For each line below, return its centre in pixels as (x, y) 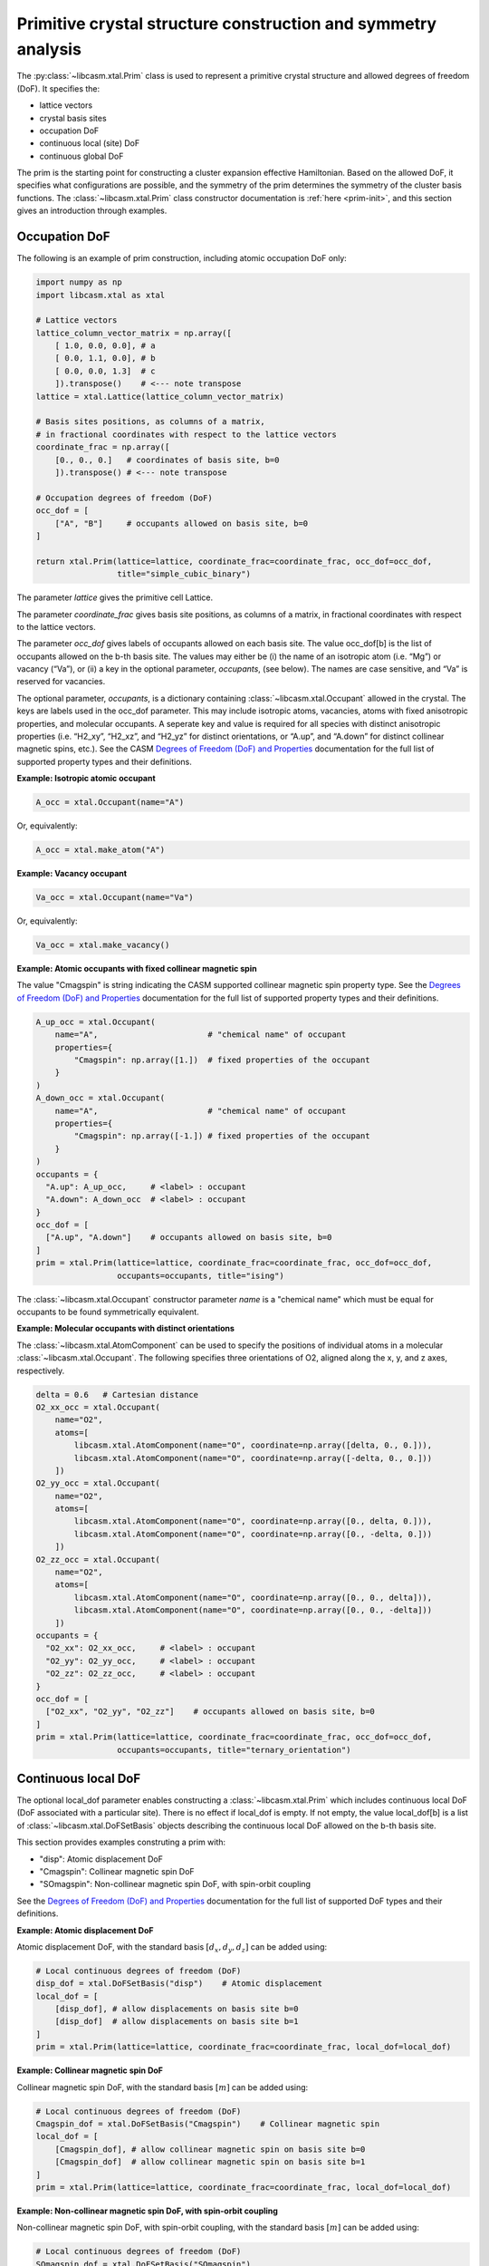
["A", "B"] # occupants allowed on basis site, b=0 (182, 523)
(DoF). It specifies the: (58, 88)
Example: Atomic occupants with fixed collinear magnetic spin (137, 969)
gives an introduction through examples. (92, 211)
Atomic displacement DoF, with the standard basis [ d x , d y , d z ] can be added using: (172, 1947)
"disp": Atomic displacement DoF (101, 1859)
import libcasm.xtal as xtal (101, 295)
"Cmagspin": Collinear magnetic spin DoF (117, 1871)
